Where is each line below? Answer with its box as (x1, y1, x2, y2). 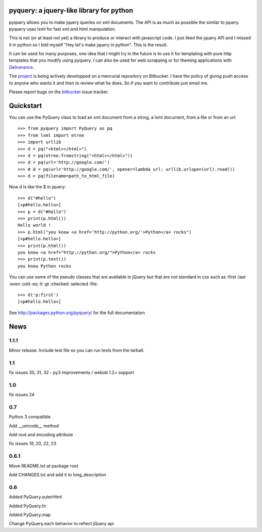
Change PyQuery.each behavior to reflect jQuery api (9, 521, 114, 527)
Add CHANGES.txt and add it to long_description (9, 471, 106, 478)
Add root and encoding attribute (9, 432, 73, 438)
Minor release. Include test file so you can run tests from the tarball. (9, 347, 145, 353)
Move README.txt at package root (9, 463, 79, 468)
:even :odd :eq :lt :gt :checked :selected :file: (9, 281, 98, 286)
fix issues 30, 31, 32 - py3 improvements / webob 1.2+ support (9, 369, 134, 375)
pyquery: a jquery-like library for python (9, 6, 133, 15)
